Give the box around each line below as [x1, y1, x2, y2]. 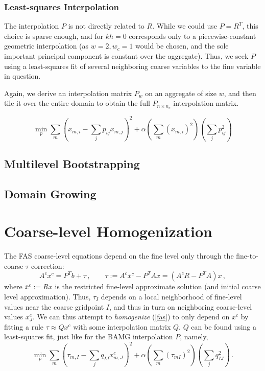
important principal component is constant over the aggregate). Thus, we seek [4, 51, 249, 61]
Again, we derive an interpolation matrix [4, 87, 132, 98]
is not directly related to [68, 20, 144, 31]
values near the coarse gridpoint [4, 301, 104, 312]
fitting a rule [4, 321, 44, 332]
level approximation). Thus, [4, 291, 91, 302]
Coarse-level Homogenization [4, 221, 212, 242]
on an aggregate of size [145, 87, 217, 98]
